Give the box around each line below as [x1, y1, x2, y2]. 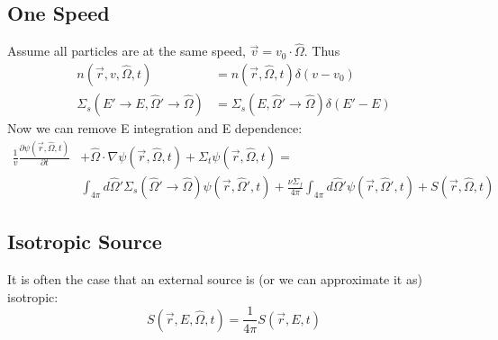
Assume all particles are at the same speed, [7, 41, 246, 60]
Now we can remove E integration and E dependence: [7, 119, 303, 138]
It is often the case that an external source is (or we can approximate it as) [7, 270, 422, 289]
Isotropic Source [7, 228, 162, 255]
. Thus [303, 41, 340, 60]
